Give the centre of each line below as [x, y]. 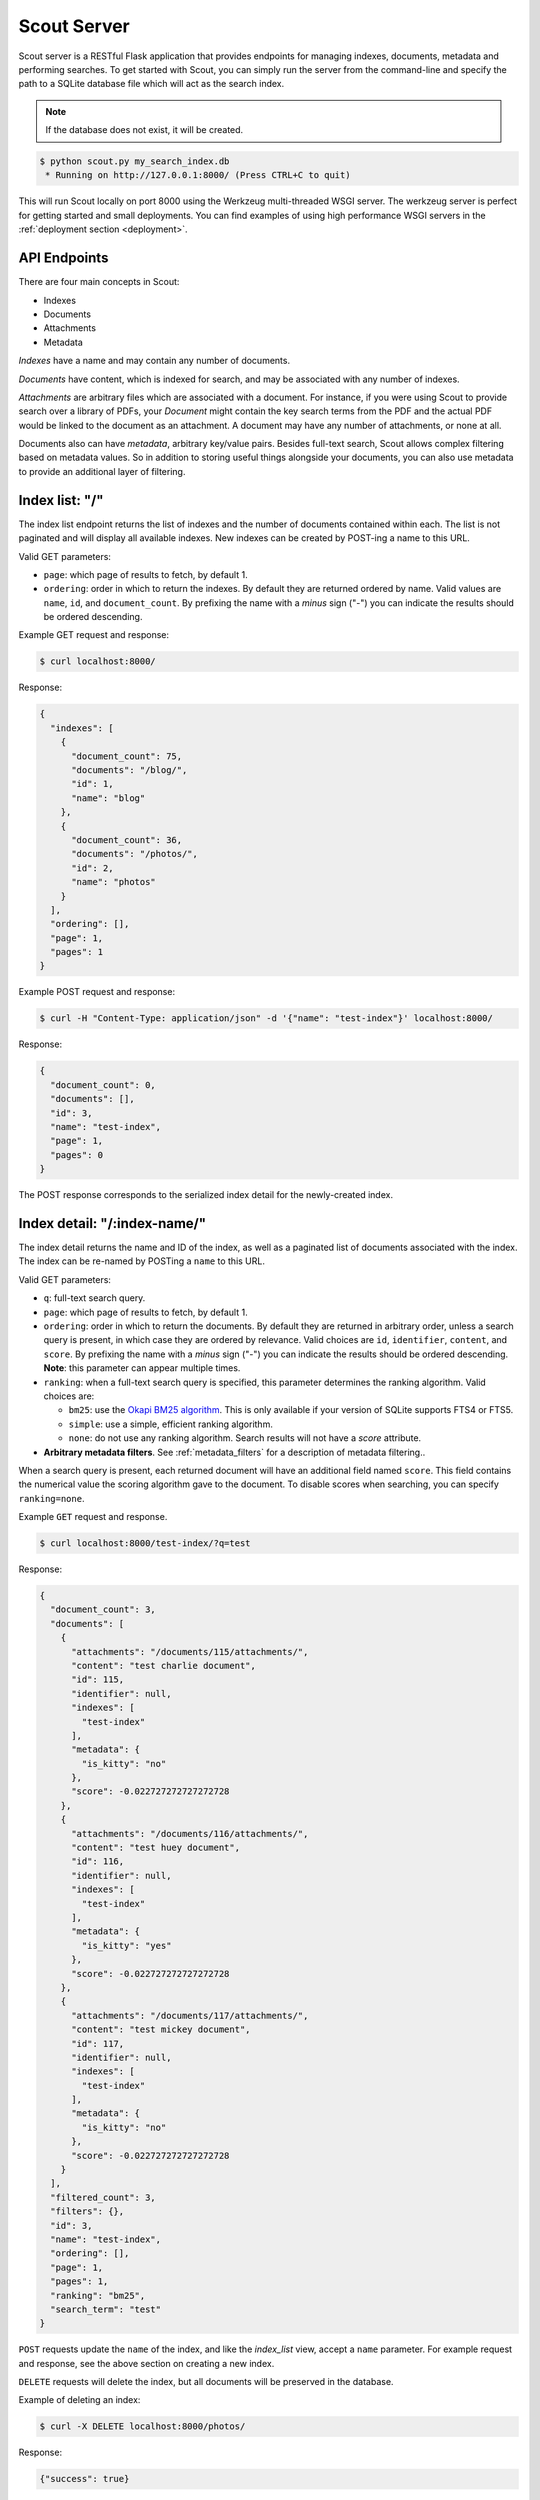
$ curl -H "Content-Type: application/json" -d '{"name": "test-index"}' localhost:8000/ [266, 1018]
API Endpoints [63, 258]
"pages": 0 [77, 1154]
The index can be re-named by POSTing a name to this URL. [141, 1261]
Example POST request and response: [96, 992]
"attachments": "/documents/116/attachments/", [190, 1833]
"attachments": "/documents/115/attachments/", [190, 1651]
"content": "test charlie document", [164, 1665]
